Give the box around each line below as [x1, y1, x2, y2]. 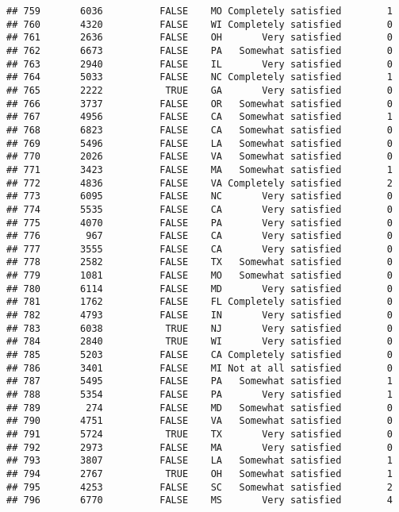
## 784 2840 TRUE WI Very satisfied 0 [6, 336, 393, 348]
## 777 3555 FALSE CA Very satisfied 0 [6, 243, 393, 255]
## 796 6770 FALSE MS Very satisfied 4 [6, 495, 393, 506]
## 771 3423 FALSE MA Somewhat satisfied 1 [6, 164, 393, 175]
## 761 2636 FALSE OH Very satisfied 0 [6, 32, 393, 44]
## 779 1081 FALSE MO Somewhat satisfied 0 [6, 270, 393, 282]
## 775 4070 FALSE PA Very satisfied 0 [6, 217, 393, 229]
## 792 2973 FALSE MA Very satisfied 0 [6, 441, 393, 453]
